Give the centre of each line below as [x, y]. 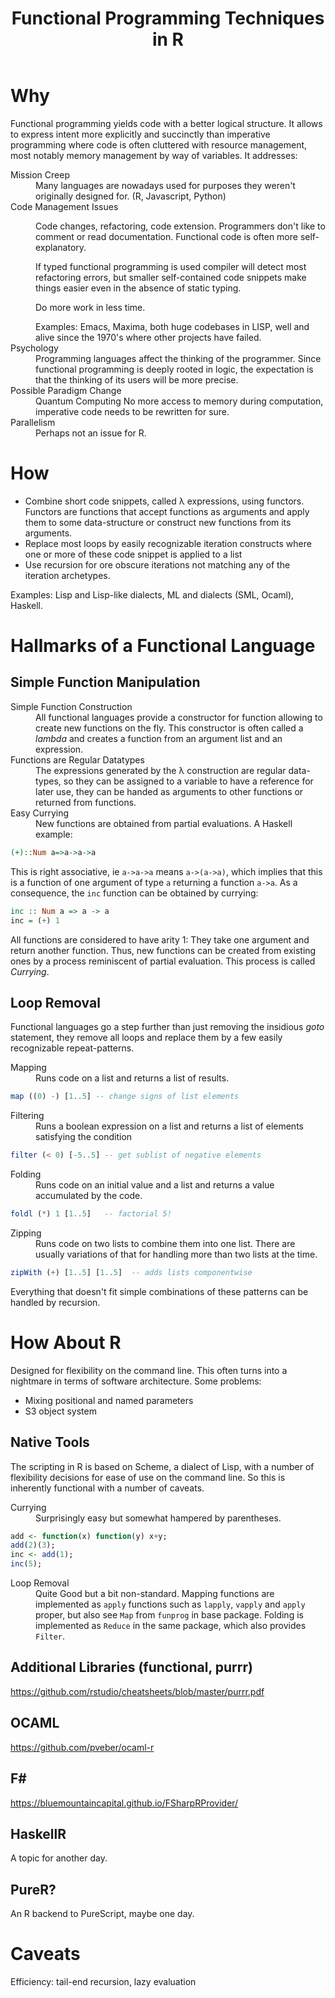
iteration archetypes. [67, 575]
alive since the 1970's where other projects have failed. [148, 337]
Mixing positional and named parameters [109, 1400]
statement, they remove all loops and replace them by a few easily [146, 1038]
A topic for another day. [59, 1858]
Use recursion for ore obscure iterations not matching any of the [157, 564]
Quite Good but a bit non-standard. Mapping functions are [155, 1594]
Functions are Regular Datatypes [77, 759]
